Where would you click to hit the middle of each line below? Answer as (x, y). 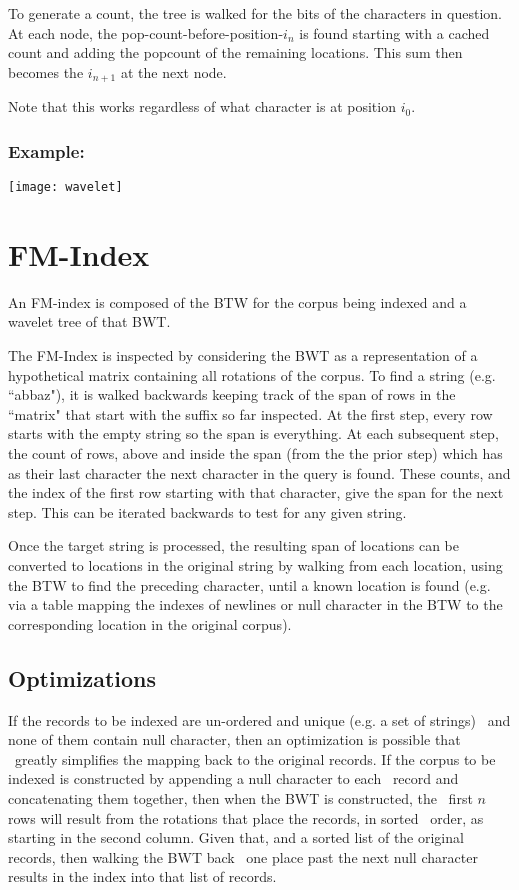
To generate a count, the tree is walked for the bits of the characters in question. (255, 13)
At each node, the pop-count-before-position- (146, 32)
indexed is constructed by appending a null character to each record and (233, 778)
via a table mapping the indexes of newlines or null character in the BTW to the (255, 604)
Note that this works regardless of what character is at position (202, 106)
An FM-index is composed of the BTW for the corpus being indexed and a (237, 301)
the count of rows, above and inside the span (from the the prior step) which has (255, 452)
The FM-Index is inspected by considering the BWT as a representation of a (243, 355)
